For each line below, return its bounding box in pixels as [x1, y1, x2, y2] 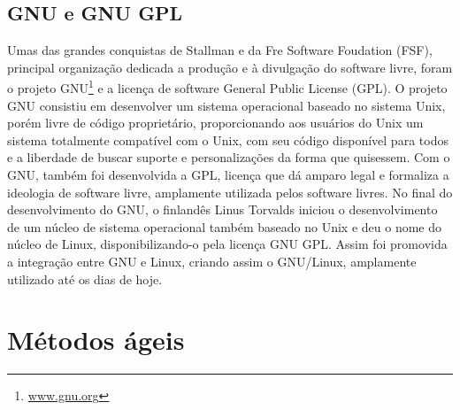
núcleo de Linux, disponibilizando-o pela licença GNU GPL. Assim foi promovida [7, 235, 448, 253]
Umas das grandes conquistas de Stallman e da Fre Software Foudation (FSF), [7, 41, 433, 59]
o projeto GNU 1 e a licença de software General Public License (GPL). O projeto [7, 76, 448, 97]
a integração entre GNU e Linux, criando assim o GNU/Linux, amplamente [7, 251, 417, 270]
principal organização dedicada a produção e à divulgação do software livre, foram [7, 58, 453, 76]
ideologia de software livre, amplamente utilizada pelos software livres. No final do [7, 182, 453, 201]
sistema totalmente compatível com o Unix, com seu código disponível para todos [7, 130, 448, 149]
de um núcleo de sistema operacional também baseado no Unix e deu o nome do [7, 217, 441, 236]
